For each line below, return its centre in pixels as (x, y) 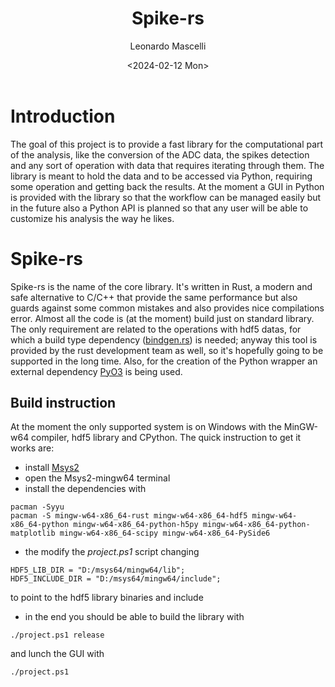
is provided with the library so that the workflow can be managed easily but (166, 197)
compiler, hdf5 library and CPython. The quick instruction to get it (166, 438)
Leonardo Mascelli (168, 46)
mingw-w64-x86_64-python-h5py (136, 525)
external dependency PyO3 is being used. (96, 371)
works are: (32, 448)
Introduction (63, 116)
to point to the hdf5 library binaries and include (107, 598)
